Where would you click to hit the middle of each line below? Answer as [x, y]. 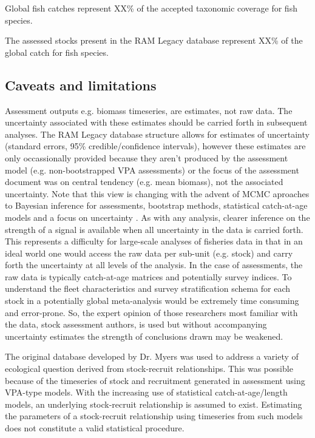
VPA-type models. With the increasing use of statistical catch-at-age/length [146, 392]
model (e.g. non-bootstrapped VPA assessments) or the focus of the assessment [152, 170]
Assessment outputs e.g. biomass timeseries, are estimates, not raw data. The [149, 110]
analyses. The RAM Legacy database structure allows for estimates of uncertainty [157, 134]
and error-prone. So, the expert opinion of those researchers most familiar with [151, 312]
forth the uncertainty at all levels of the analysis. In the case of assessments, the [154, 265]
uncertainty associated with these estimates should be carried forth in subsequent [156, 122]
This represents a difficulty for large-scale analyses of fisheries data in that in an [154, 241]
